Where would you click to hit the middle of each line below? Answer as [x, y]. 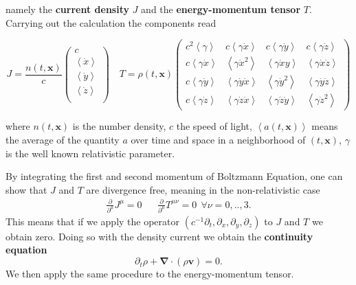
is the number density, [119, 126]
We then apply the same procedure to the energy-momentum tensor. [150, 274]
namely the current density [67, 9]
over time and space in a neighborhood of [218, 140]
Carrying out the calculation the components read [111, 22]
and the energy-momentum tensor [221, 9]
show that [26, 189]
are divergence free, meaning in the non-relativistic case [203, 189]
